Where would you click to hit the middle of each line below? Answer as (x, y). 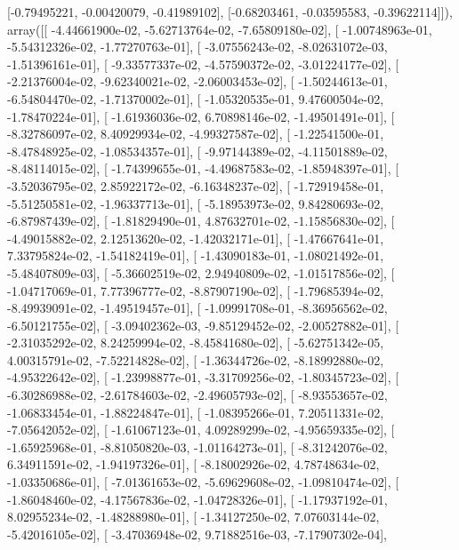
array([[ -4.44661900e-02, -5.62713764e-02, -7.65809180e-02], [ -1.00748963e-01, (220, 29)
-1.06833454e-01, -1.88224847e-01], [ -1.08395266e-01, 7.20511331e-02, (196, 412)
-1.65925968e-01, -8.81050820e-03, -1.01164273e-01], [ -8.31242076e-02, (197, 446)
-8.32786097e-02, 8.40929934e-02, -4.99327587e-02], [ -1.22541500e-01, (196, 134)
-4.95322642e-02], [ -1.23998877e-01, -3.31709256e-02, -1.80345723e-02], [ (203, 377)
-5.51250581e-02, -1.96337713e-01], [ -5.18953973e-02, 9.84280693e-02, (196, 203)
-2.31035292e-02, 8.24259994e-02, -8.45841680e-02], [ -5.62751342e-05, (196, 343)
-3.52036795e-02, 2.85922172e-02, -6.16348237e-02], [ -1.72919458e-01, (196, 185)
